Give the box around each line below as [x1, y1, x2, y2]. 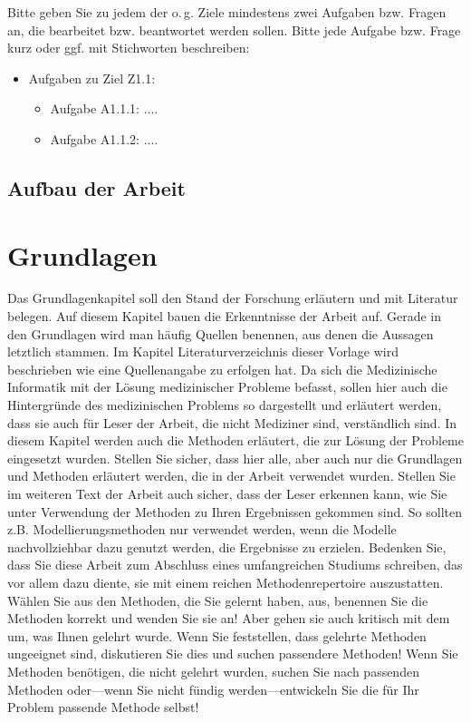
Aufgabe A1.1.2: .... [50, 129, 159, 148]
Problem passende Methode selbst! [7, 698, 199, 717]
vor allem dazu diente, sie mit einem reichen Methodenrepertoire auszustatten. [7, 572, 444, 591]
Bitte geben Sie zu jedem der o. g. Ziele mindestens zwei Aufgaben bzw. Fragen [7, 3, 447, 21]
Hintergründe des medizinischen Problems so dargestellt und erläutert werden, [7, 395, 442, 415]
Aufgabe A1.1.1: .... [50, 99, 159, 118]
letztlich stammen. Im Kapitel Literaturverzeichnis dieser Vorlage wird [7, 342, 399, 361]
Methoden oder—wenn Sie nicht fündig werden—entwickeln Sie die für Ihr [7, 679, 419, 698]
